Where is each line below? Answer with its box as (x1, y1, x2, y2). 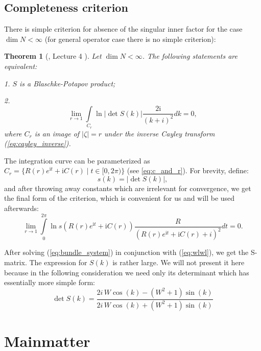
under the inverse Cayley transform (104, 128, 215, 138)
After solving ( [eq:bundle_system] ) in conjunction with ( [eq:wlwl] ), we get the (4, 247, 249, 258)
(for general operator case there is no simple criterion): (44, 33, 216, 44)
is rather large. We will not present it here (112, 256, 245, 267)
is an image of (34, 128, 80, 138)
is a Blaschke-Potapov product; (19, 78, 115, 88)
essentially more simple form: (4, 277, 96, 288)
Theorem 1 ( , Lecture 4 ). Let (4, 51, 102, 61)
